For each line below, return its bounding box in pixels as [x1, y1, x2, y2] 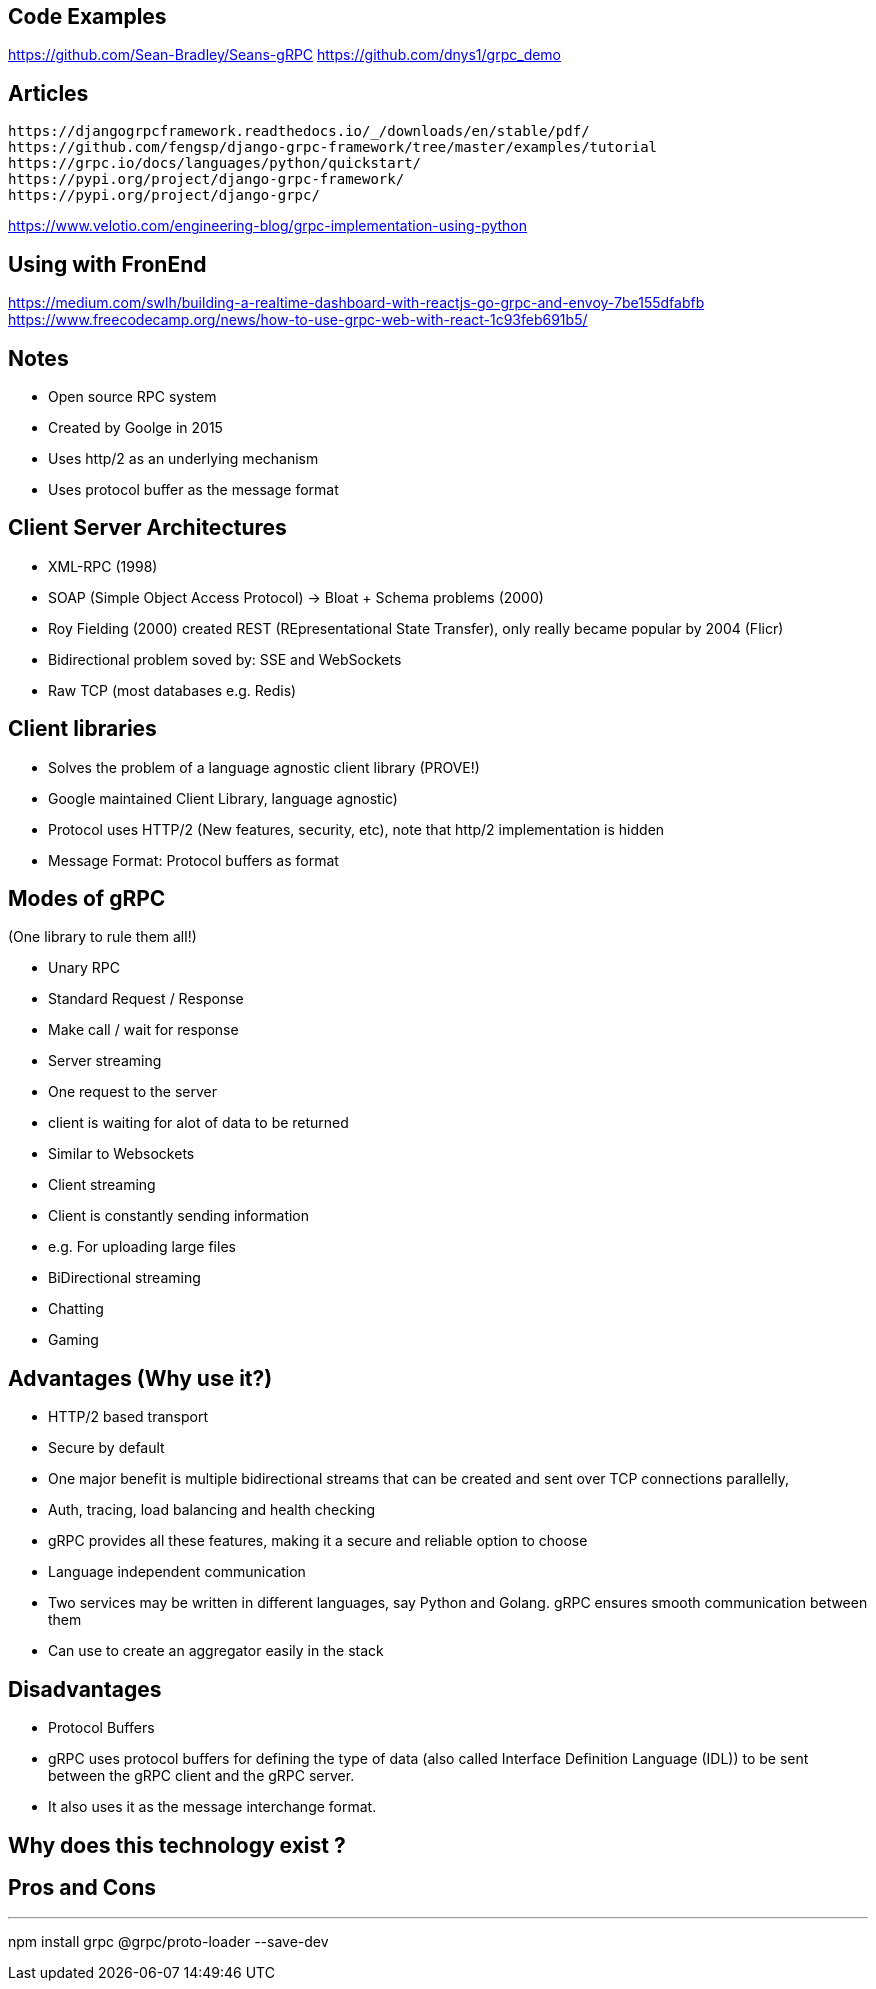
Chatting [48, 1300, 104, 1318]
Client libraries [8, 716, 157, 742]
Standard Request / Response [48, 990, 244, 1008]
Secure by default [48, 1439, 165, 1457]
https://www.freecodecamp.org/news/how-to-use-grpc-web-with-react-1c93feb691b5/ [8, 311, 588, 329]
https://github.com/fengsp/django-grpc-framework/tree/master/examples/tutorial [8, 139, 658, 156]
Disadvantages [8, 1676, 162, 1702]
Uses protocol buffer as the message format [48, 480, 339, 498]
